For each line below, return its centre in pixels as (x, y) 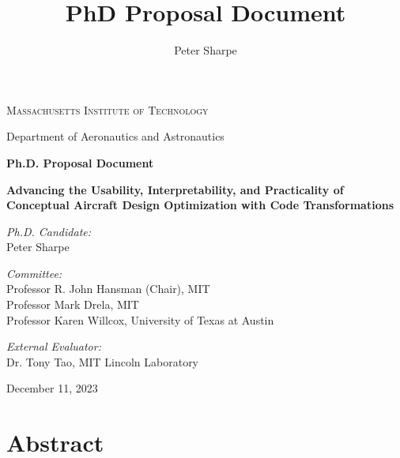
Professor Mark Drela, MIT (73, 304)
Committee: (34, 273)
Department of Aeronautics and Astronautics (115, 136)
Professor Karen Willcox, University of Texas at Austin (140, 319)
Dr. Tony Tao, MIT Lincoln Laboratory (103, 361)
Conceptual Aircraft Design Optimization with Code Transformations (200, 205)
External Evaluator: (54, 346)
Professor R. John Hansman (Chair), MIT (108, 289)
